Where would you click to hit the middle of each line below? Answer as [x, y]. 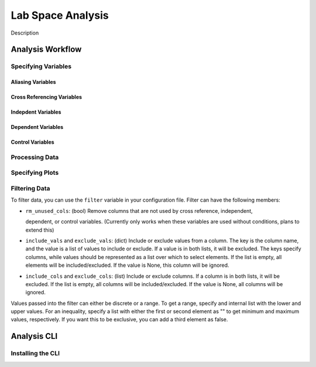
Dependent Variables [37, 127]
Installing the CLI [35, 354]
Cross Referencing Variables [46, 97]
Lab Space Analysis [60, 15]
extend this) [40, 230]
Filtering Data [30, 189]
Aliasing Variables [33, 82]
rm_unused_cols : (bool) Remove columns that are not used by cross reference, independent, [139, 210]
